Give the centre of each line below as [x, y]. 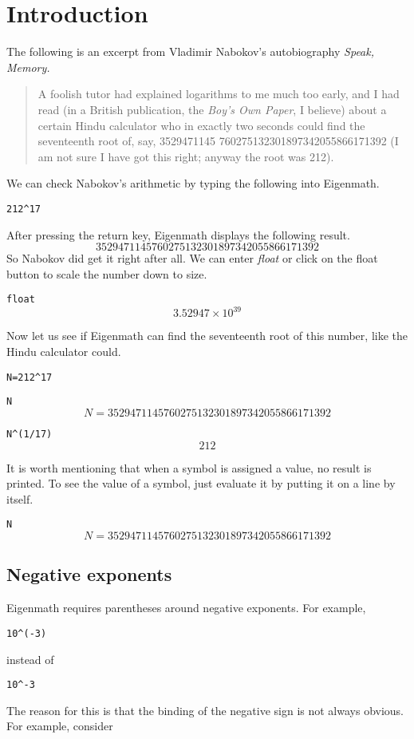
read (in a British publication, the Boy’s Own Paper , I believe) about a [212, 109]
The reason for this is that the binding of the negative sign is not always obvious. [205, 710]
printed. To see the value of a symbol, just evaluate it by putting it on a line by [201, 483]
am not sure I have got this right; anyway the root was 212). [186, 156]
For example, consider [60, 726]
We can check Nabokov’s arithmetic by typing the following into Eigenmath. [193, 183]
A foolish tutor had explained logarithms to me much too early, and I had [219, 94]
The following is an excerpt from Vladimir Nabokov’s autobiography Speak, [191, 51]
